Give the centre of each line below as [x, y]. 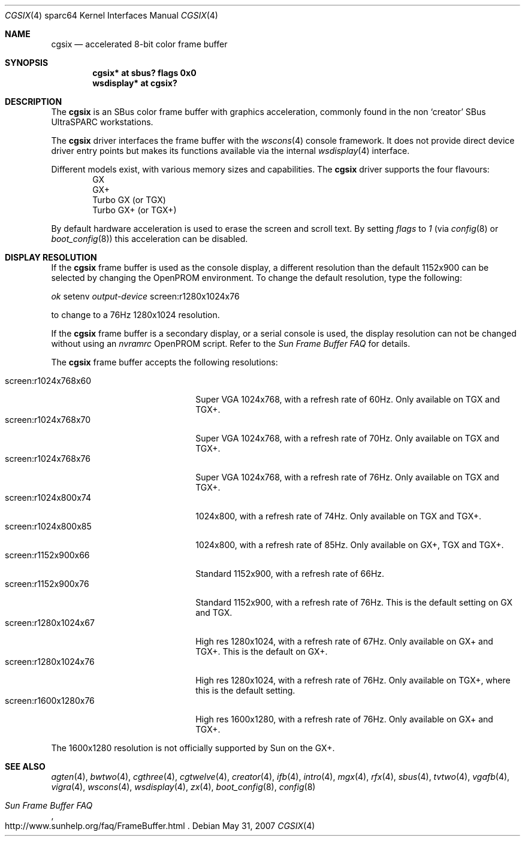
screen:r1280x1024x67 [50, 623]
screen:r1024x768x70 [48, 420]
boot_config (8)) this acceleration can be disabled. [150, 239]
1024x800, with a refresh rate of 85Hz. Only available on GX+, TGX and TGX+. [350, 545]
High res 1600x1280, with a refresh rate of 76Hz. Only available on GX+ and [344, 719]
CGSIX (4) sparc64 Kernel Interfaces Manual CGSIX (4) [111, 15]
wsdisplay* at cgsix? [135, 83]
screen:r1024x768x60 [48, 381]
